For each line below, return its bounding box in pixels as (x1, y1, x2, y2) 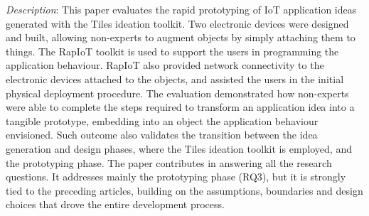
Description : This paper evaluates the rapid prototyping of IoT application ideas (6, 2, 357, 16)
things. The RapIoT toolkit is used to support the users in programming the (6, 43, 339, 58)
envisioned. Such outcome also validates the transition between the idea (6, 127, 318, 142)
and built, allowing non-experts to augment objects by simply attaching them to (6, 30, 355, 45)
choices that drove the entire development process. (6, 197, 225, 212)
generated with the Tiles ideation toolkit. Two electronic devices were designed (6, 16, 349, 31)
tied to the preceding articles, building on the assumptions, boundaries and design (6, 183, 363, 198)
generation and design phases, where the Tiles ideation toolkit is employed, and (6, 141, 352, 156)
